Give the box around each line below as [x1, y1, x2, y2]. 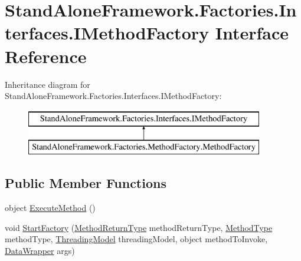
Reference [5, 44, 87, 68]
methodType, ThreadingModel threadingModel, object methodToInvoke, [5, 233, 268, 245]
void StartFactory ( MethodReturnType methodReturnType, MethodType [5, 221, 273, 233]
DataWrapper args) [5, 244, 75, 256]
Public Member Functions [5, 174, 166, 192]
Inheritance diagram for [5, 78, 90, 90]
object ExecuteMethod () [5, 201, 96, 214]
